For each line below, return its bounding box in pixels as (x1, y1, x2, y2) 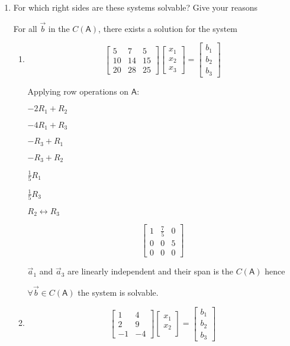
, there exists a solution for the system (98, 22, 238, 34)
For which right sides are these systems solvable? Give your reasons (13, 1, 257, 13)
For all (13, 22, 37, 34)
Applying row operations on (27, 85, 129, 97)
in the (48, 22, 70, 34)
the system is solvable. (78, 286, 159, 299)
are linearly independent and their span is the (67, 265, 234, 277)
